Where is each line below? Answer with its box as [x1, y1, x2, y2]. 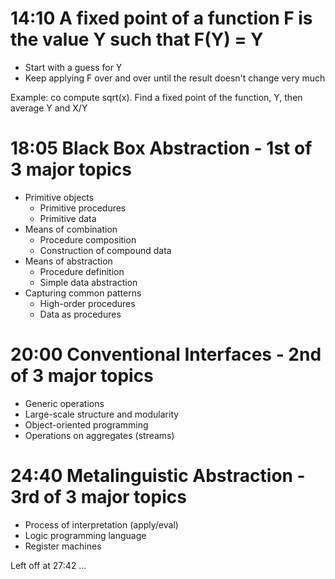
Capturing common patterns [24, 287, 142, 299]
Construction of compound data [39, 244, 172, 256]
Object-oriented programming [24, 418, 149, 431]
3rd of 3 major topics [10, 486, 187, 508]
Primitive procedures [39, 202, 127, 214]
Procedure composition [39, 233, 137, 246]
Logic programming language [24, 529, 147, 541]
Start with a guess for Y [24, 61, 123, 73]
